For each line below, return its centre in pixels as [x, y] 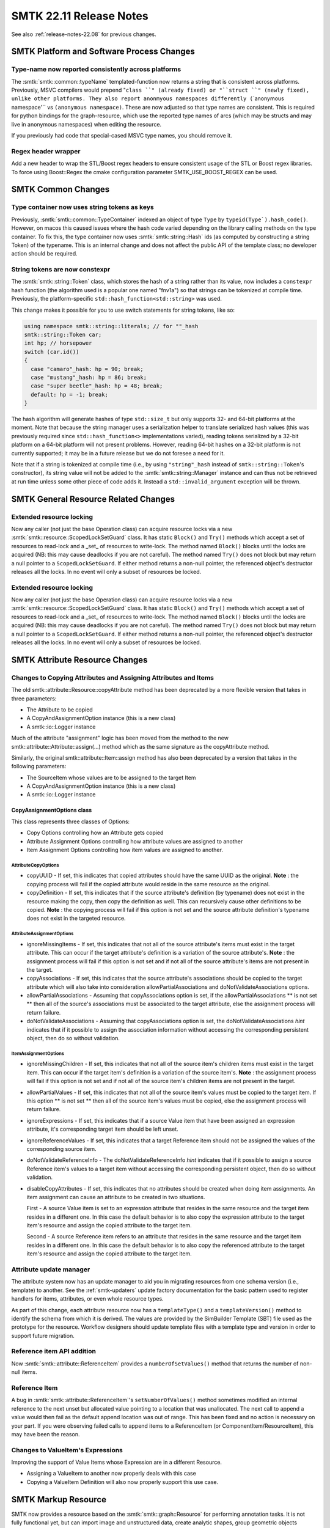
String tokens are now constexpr [61, 270]
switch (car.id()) [52, 352]
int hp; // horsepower [58, 343]
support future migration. [43, 1335]
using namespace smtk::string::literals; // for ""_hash [111, 326]
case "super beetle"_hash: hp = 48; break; [97, 386]
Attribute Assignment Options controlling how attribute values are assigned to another [135, 841]
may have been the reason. [46, 1434]
